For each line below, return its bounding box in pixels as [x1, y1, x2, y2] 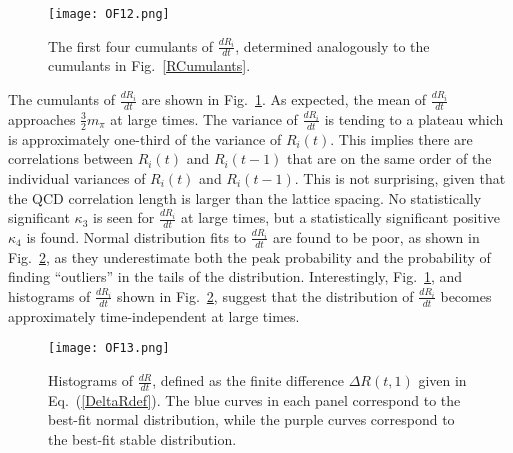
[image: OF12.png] [48, 7, 170, 21]
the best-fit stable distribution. [48, 429, 237, 450]
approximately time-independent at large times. [8, 305, 300, 326]
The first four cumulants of [48, 35, 214, 56]
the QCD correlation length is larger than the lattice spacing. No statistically [8, 187, 482, 208]
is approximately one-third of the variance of [8, 128, 282, 149]
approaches [8, 108, 76, 129]
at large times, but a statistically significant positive [181, 207, 501, 228]
